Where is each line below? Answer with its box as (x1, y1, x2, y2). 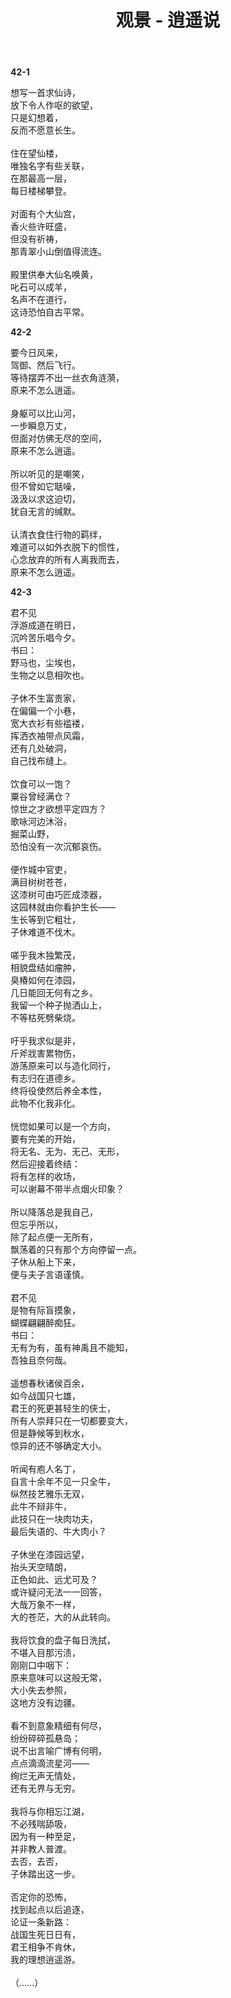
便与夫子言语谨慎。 (10, 1269, 90, 1281)
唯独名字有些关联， (10, 160, 90, 172)
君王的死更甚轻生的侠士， (10, 1402, 116, 1415)
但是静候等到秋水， (10, 1427, 90, 1440)
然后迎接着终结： (10, 1158, 81, 1170)
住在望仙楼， (10, 147, 63, 160)
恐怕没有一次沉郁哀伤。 (10, 841, 107, 853)
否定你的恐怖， (10, 1891, 72, 1903)
